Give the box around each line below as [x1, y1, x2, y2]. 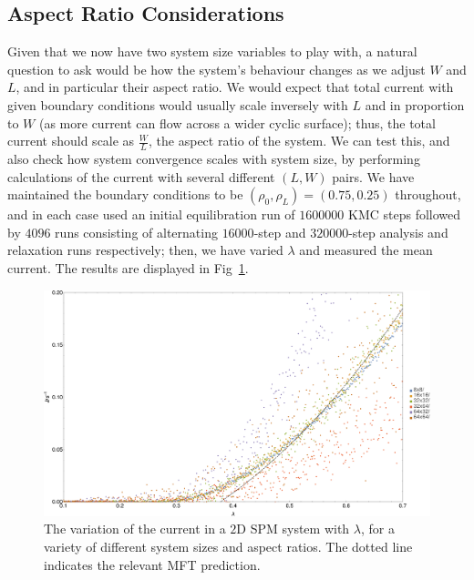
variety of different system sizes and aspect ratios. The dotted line [44, 537, 413, 556]
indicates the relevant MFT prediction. [44, 555, 261, 574]
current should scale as [7, 131, 135, 150]
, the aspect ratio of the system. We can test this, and [149, 131, 450, 150]
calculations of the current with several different [7, 167, 275, 186]
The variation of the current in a [44, 519, 226, 538]
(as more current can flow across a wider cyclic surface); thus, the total [38, 113, 436, 132]
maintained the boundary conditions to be [7, 185, 243, 204]
